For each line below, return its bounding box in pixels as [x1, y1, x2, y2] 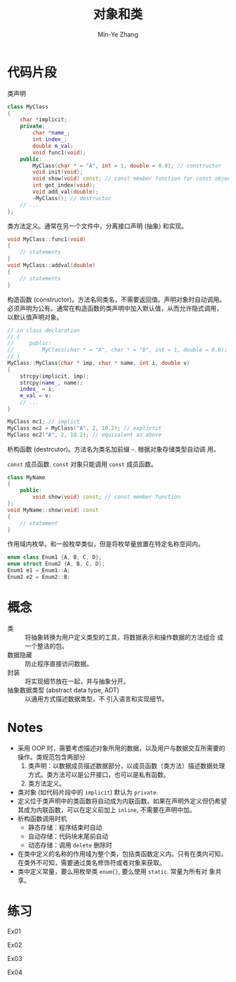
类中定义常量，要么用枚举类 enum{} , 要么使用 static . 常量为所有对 [17, 867, 208, 876]
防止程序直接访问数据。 [25, 659, 93, 668]
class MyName [7, 473, 46, 481]
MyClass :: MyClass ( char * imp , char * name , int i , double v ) [7, 359, 190, 366]
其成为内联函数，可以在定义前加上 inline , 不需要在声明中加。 [17, 805, 196, 814]
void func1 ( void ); [32, 149, 86, 156]
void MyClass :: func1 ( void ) [7, 235, 86, 243]
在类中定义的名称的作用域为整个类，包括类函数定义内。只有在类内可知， [17, 850, 227, 858]
